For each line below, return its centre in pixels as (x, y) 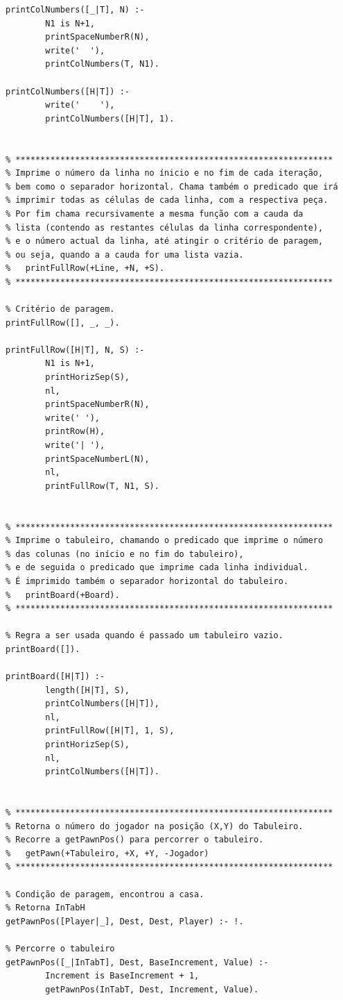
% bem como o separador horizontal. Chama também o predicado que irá (172, 186)
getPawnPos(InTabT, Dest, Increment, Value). (152, 989)
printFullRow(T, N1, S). (102, 486)
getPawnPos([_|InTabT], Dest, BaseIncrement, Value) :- (137, 962)
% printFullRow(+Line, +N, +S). (85, 268)
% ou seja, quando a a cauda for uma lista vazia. (125, 255)
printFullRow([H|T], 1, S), (110, 731)
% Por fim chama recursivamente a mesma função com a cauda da (155, 214)
